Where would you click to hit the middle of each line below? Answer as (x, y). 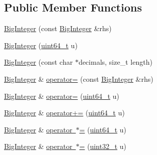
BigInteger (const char (38, 62)
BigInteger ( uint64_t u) (41, 45)
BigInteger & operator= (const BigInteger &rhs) (79, 79)
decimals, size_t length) (115, 62)
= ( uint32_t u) (103, 146)
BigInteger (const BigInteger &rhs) (58, 28)
